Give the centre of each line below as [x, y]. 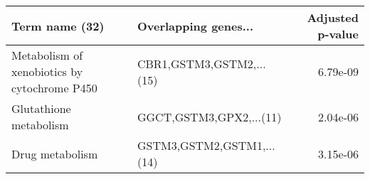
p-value [338, 34]
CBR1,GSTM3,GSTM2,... [201, 63]
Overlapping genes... [195, 26]
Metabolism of [47, 55]
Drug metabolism [55, 153]
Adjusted [333, 17]
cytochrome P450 [54, 88]
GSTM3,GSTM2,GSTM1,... [206, 145]
